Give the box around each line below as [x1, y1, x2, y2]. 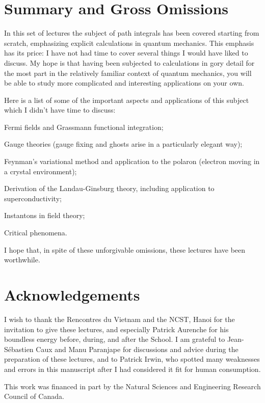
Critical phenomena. [4, 227, 67, 238]
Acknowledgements [4, 284, 140, 305]
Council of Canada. [4, 391, 64, 401]
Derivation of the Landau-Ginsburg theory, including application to [4, 183, 215, 194]
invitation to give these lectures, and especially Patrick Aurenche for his [4, 324, 229, 334]
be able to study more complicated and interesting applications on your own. [4, 77, 244, 88]
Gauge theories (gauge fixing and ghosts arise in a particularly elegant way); [4, 139, 243, 149]
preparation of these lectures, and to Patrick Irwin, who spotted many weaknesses [4, 354, 260, 364]
